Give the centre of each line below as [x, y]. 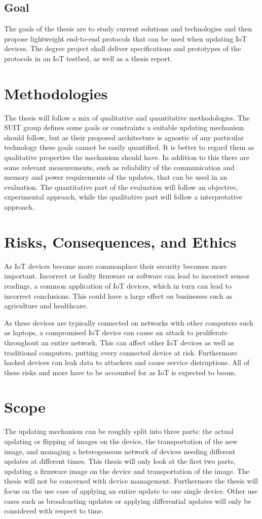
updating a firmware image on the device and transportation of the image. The [127, 471]
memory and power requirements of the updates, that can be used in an [116, 177]
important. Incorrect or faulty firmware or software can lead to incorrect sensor [127, 276]
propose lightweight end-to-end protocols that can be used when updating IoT [126, 38]
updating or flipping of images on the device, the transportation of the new [121, 441]
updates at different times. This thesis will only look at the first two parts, [120, 461]
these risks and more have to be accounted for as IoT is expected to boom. [120, 372]
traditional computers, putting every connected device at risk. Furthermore [121, 352]
